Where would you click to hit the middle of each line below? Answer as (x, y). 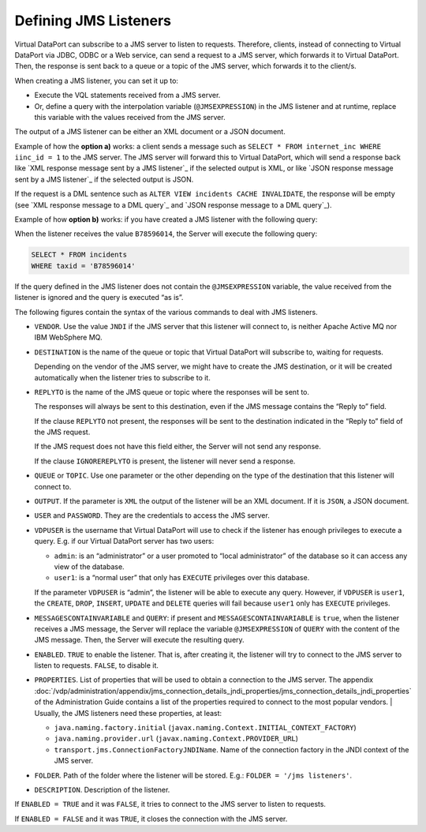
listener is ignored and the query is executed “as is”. (99, 298)
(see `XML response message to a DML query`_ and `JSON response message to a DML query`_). (173, 204)
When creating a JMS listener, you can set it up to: (97, 81)
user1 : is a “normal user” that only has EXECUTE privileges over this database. (182, 578)
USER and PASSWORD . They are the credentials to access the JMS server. (152, 515)
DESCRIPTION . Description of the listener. (102, 790)
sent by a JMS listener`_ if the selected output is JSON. (104, 179)
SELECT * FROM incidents (79, 255)
